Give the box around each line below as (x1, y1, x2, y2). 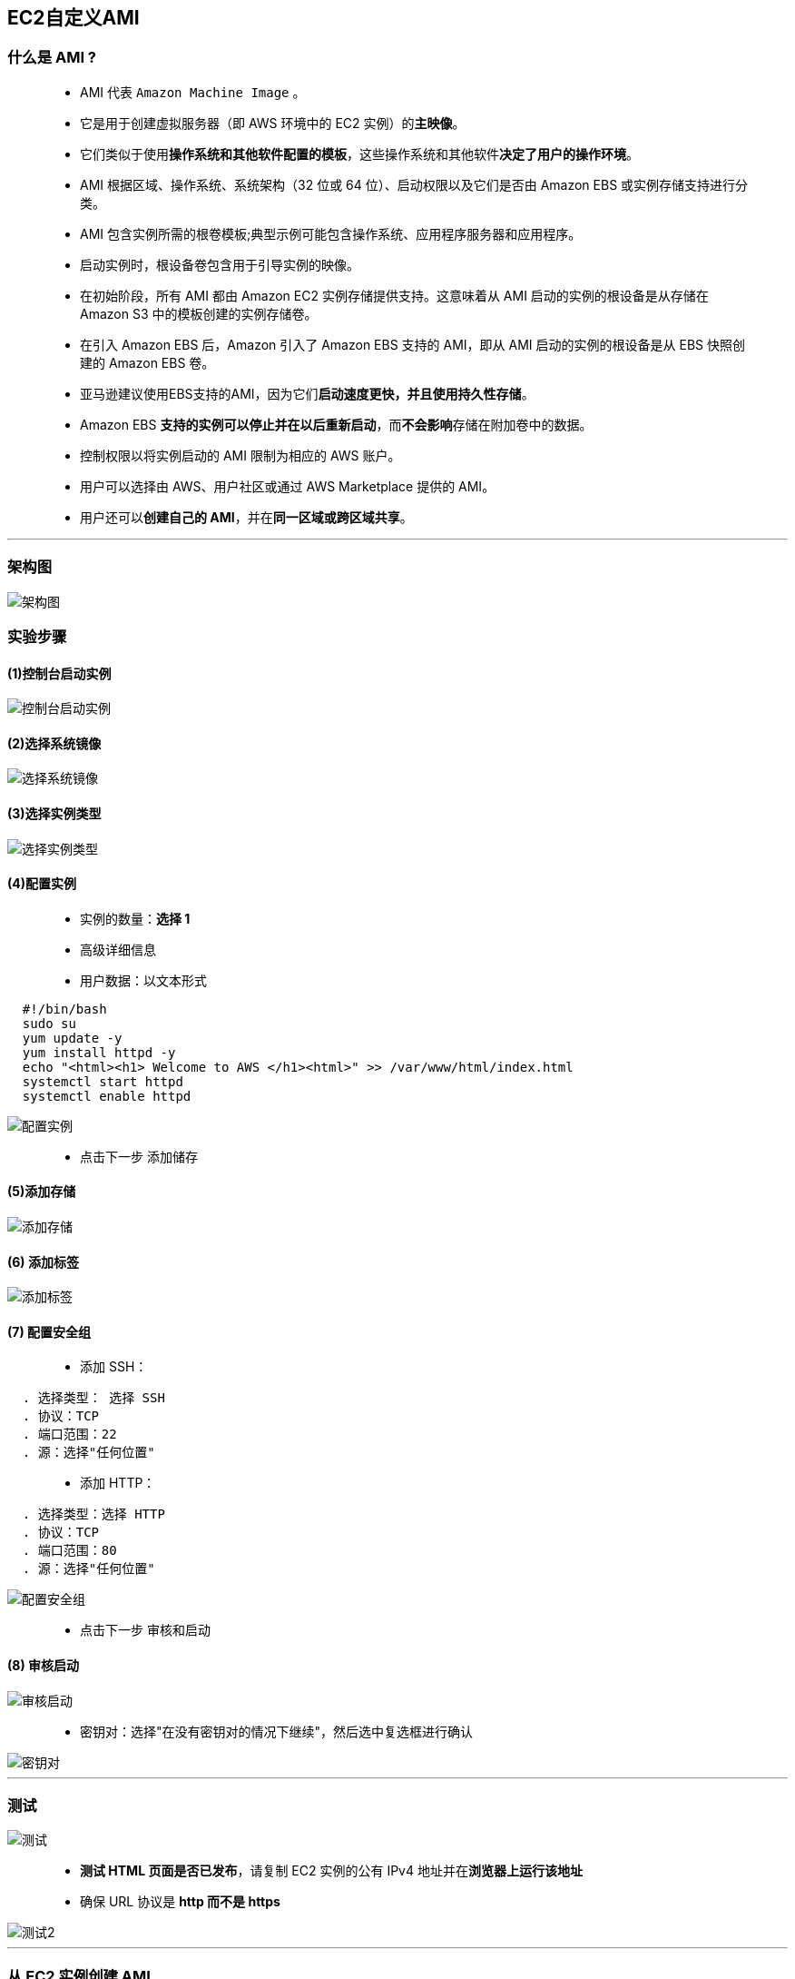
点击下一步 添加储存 (80, 1148, 198, 1164)
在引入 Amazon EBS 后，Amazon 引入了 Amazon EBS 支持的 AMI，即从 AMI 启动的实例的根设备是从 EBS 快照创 (80, 336, 745, 352)
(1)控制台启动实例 (7, 665, 112, 681)
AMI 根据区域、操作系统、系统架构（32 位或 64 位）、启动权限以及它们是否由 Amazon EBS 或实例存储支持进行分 (80, 176, 749, 193)
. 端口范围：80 (22, 1543, 117, 1558)
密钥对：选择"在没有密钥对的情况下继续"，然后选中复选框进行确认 (80, 1723, 474, 1739)
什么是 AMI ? (7, 48, 97, 67)
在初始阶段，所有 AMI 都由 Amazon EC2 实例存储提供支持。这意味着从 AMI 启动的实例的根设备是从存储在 (80, 287, 709, 303)
